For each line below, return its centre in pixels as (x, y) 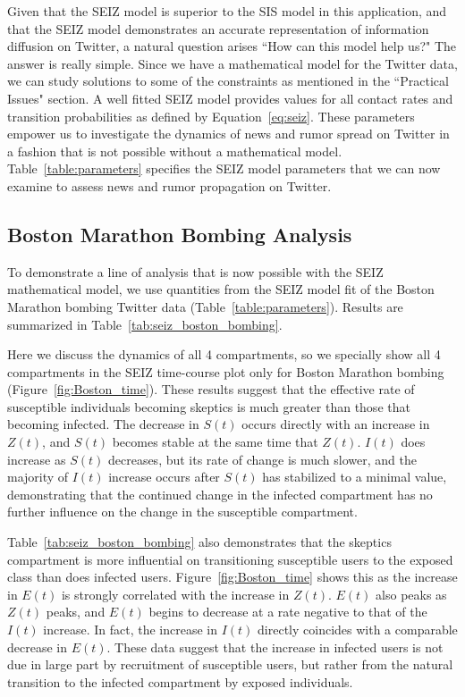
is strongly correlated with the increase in (175, 594)
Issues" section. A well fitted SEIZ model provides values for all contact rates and (230, 98)
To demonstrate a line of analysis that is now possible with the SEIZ (195, 271)
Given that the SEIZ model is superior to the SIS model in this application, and (227, 11)
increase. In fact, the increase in (131, 630)
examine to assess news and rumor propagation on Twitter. (169, 185)
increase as (37, 459)
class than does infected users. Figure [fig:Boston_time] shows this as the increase (232, 577)
